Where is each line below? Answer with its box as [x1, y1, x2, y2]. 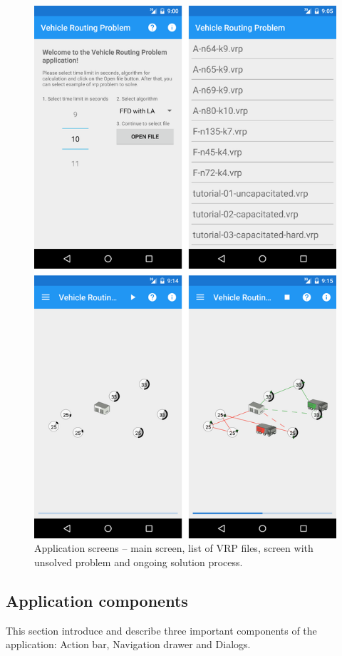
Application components [6, 589, 188, 611]
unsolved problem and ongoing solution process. [34, 554, 243, 569]
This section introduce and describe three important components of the [6, 622, 317, 637]
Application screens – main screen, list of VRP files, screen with [34, 540, 313, 555]
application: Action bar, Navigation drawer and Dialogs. [6, 637, 251, 652]
